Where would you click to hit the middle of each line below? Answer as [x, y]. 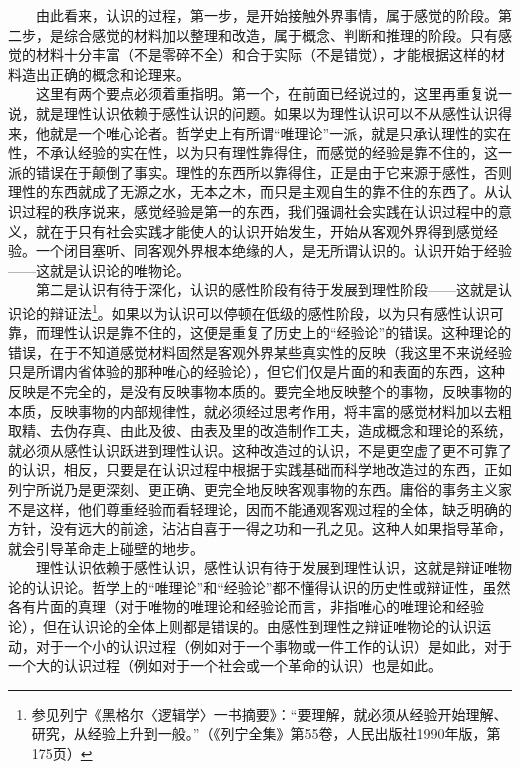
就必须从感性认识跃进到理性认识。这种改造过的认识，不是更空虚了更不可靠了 [260, 449]
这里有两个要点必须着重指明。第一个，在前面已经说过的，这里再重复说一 [273, 93]
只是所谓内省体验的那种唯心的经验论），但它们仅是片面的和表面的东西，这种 [256, 371]
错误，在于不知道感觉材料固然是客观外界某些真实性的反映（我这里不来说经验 [260, 351]
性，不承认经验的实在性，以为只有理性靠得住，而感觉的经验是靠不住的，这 [253, 152]
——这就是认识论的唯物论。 [99, 269]
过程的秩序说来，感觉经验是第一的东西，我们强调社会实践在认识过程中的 [259, 210]
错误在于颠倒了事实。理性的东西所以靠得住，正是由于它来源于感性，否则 [273, 171]
